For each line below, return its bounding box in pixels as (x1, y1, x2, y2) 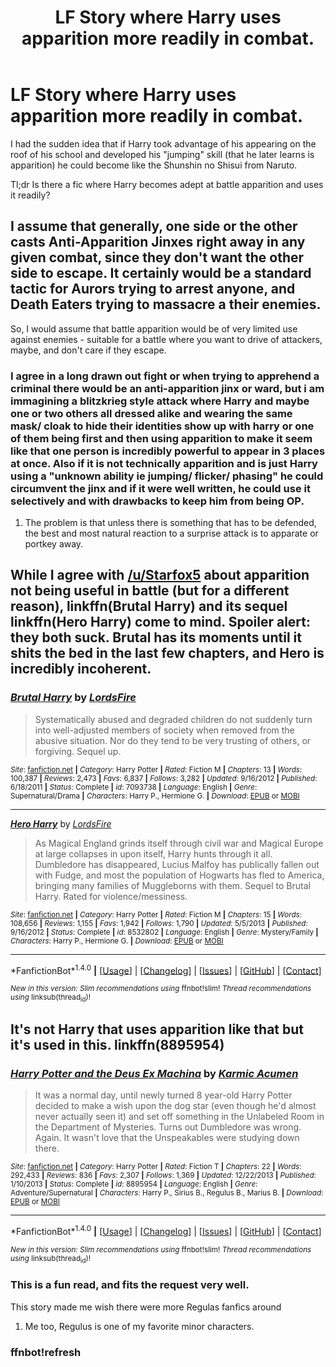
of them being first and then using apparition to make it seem (10, 431, 313, 445)
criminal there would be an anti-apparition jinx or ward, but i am (10, 381, 325, 395)
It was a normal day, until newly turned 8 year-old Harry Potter (34, 1089, 293, 1101)
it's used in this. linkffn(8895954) (10, 1037, 225, 1054)
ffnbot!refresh (10, 1345, 82, 1359)
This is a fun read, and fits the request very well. (10, 1278, 250, 1292)
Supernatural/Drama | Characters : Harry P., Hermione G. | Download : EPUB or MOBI (10, 791, 300, 801)
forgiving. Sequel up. (34, 745, 122, 757)
